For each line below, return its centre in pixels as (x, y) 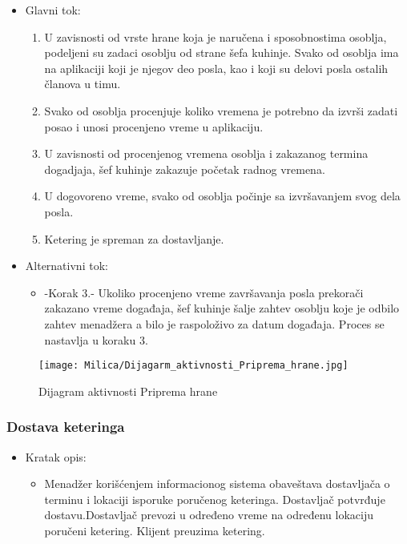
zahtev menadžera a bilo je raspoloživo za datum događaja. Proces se (214, 323)
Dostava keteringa (66, 427)
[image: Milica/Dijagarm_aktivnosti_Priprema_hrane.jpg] (193, 366)
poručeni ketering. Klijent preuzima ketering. (155, 530)
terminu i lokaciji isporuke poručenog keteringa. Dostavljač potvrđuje (215, 499)
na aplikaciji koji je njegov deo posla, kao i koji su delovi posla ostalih (216, 68)
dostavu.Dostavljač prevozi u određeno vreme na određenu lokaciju (209, 515)
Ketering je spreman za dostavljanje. (134, 238)
